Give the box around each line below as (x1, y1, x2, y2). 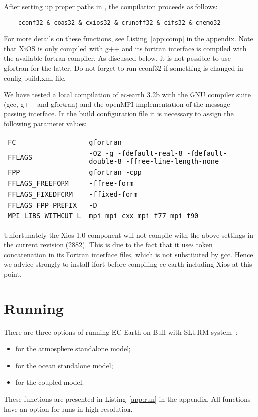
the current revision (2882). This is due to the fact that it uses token (4, 239, 213, 250)
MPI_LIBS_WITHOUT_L (8, 211, 81, 220)
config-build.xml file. (4, 72, 66, 83)
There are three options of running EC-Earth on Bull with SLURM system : (4, 326, 238, 337)
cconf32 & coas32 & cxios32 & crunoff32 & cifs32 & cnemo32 (18, 19, 221, 26)
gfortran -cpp (89, 168, 142, 176)
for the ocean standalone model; (15, 360, 113, 370)
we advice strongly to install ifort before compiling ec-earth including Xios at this (4, 259, 252, 269)
